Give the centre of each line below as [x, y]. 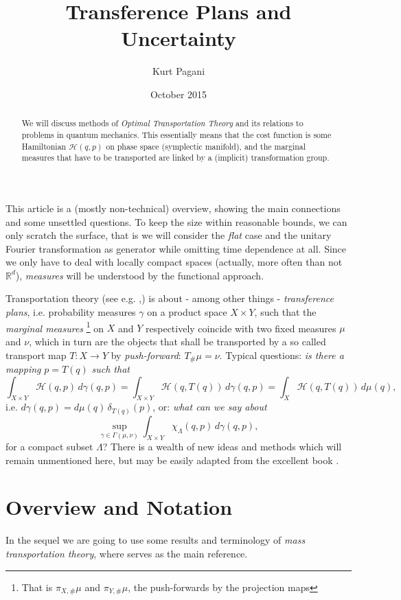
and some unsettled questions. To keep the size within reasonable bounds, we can [176, 221]
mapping [23, 368]
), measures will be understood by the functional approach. [140, 275]
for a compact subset [49, 447]
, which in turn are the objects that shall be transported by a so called [177, 341]
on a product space [187, 312]
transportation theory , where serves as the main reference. [127, 553]
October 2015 [179, 94]
